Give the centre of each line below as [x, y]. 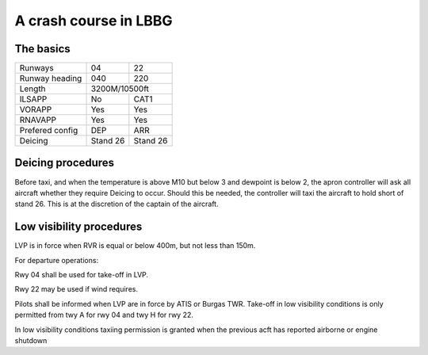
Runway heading [51, 78]
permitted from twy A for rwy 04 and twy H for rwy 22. [104, 315]
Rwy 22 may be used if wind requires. [76, 289]
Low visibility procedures [78, 227]
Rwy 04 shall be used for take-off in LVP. [82, 275]
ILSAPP [33, 99]
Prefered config [49, 131]
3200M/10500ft [120, 89]
